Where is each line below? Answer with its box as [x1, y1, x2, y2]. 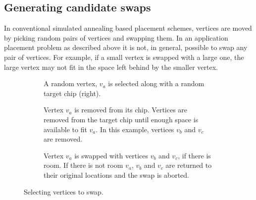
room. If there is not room [44, 160, 123, 170]
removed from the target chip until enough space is [44, 114, 199, 124]
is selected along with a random [108, 78, 205, 89]
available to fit [44, 124, 87, 134]
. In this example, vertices [96, 124, 174, 134]
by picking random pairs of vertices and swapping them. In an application [4, 32, 228, 43]
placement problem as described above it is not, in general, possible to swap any [4, 42, 248, 52]
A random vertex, [44, 78, 98, 89]
